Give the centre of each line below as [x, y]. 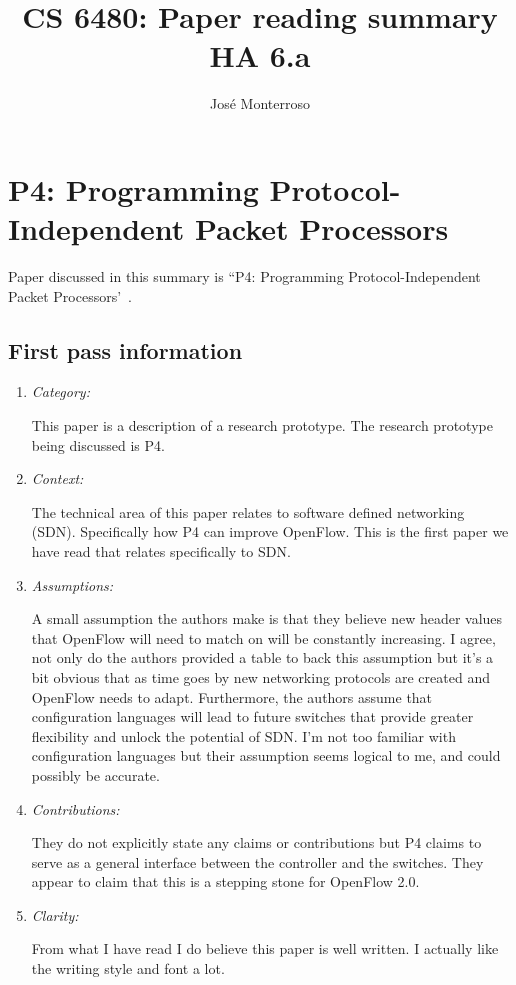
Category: [60, 391]
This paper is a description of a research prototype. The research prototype [262, 425]
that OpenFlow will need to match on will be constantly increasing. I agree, [263, 637]
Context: [57, 478]
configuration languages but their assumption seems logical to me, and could [266, 755]
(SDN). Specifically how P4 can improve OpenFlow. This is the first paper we [270, 531]
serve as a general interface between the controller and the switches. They [257, 861]
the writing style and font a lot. [128, 968]
